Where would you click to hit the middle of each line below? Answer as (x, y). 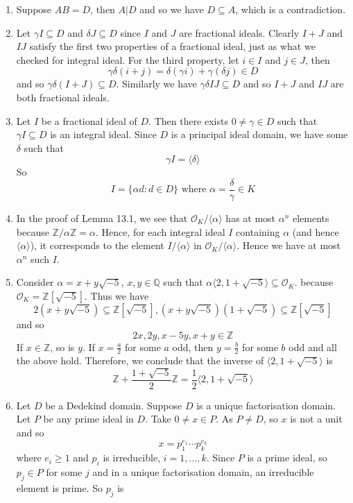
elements (311, 218)
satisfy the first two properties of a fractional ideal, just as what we (172, 46)
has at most (251, 218)
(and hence (316, 231)
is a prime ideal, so (287, 458)
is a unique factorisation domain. (266, 405)
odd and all (313, 347)
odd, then (193, 347)
